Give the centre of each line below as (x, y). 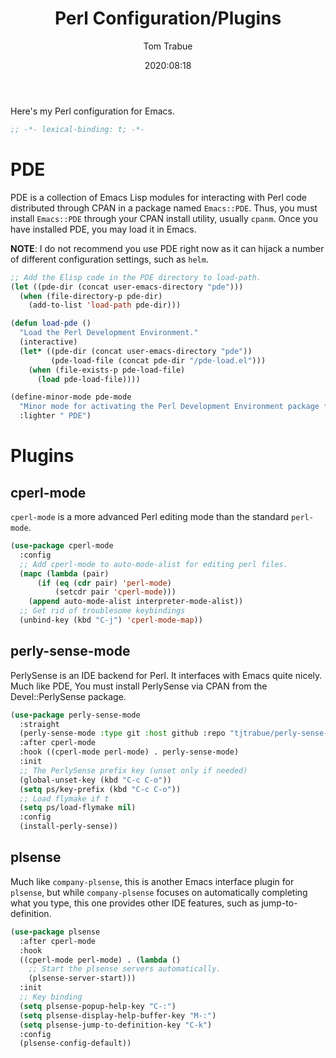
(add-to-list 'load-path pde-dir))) (105, 305)
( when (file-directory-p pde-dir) (91, 296)
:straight (39, 724)
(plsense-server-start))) (82, 978)
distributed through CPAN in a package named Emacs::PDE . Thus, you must (164, 208)
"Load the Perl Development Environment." (109, 333)
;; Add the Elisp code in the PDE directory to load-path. (136, 277)
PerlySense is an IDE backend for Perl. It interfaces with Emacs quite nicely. (166, 675)
